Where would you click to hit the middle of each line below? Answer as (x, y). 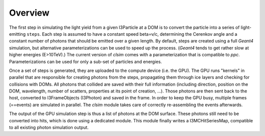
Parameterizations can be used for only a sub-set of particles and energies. (85, 62)
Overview (29, 13)
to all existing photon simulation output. (49, 128)
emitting (17, 34)
